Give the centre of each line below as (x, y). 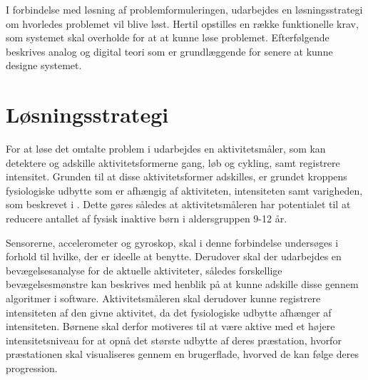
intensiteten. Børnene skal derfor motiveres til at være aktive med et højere (170, 326)
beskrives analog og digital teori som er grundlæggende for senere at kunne (169, 51)
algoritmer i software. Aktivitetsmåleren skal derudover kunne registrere (163, 298)
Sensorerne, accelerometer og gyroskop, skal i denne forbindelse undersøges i (172, 242)
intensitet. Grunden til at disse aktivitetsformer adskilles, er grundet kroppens (177, 176)
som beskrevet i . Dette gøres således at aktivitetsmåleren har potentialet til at (178, 204)
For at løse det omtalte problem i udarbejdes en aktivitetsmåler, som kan (166, 149)
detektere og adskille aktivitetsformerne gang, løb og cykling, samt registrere (173, 162)
